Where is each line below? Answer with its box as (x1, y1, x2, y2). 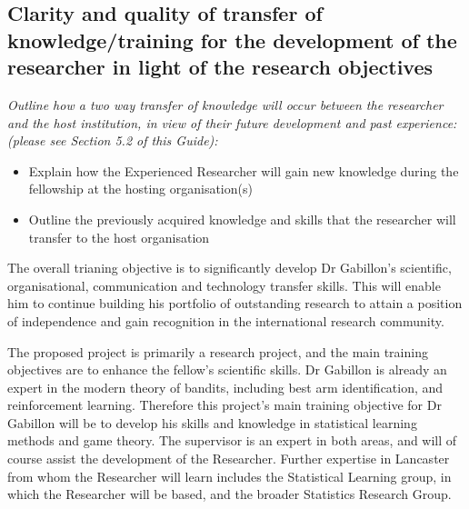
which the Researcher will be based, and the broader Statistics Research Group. (7, 484, 452, 504)
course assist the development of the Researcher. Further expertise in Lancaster (7, 449, 450, 468)
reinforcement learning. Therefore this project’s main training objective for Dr (7, 395, 442, 414)
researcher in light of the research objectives (7, 53, 434, 81)
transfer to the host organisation (28, 227, 210, 246)
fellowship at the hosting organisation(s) (28, 179, 253, 198)
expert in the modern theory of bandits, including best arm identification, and (7, 377, 444, 396)
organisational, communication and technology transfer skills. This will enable (7, 275, 441, 294)
